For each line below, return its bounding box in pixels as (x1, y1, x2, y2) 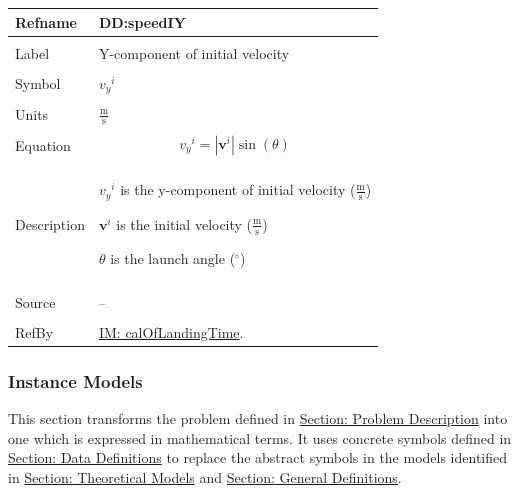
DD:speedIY (98, 11, 186, 32)
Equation (15, 134, 71, 155)
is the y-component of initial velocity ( (120, 179, 356, 200)
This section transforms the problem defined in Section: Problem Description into (8, 408, 508, 429)
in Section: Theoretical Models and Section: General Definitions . (8, 467, 402, 488)
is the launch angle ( (110, 247, 236, 268)
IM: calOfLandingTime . (98, 321, 244, 342)
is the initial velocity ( (116, 213, 253, 234)
